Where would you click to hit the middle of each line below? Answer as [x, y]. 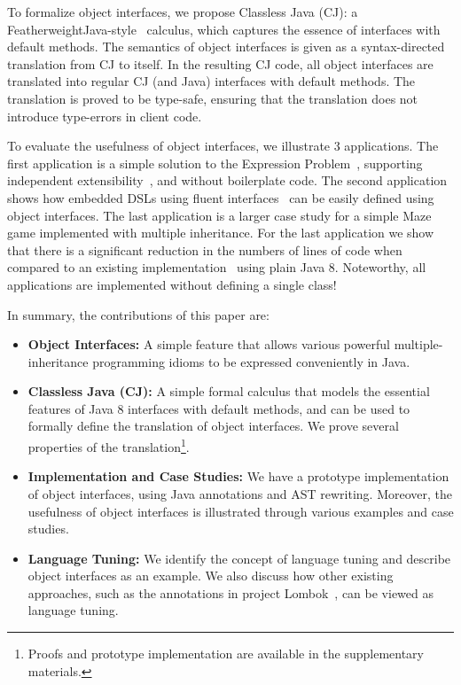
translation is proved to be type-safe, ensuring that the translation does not [213, 98]
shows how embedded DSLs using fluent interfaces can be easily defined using [221, 197]
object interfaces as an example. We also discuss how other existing [211, 576]
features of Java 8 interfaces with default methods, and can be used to [219, 408]
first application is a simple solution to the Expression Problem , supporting [215, 163]
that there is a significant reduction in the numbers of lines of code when [205, 249]
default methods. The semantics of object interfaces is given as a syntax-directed [226, 47]
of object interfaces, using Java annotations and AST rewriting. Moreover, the [240, 493]
